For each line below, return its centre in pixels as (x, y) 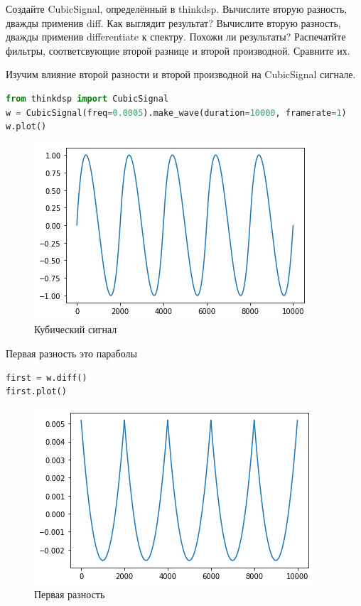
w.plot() (26, 127)
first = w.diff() (47, 378)
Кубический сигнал (76, 329)
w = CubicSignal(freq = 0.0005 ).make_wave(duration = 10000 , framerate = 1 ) (176, 113)
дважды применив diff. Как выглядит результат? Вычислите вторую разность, (173, 22)
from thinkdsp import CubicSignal (87, 98)
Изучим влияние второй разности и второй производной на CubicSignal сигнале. (181, 74)
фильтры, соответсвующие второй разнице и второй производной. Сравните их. (178, 50)
